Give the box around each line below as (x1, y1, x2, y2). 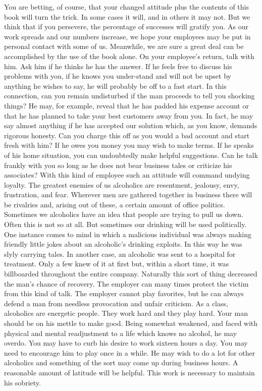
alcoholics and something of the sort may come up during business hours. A (4, 357, 238, 368)
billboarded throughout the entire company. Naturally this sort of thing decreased (4, 268, 257, 279)
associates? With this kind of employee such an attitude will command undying (4, 170, 250, 180)
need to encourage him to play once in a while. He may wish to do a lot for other (4, 347, 255, 358)
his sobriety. (4, 377, 41, 387)
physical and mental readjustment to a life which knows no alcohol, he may (4, 327, 237, 338)
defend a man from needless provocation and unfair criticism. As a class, (4, 298, 228, 308)
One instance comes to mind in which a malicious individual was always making (4, 229, 251, 239)
